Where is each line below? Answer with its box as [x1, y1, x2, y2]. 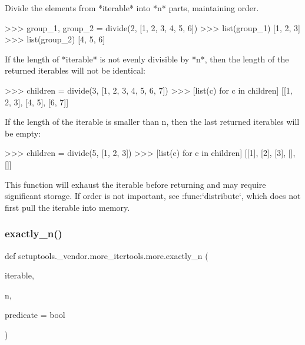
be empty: [5, 127, 41, 139]
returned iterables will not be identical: [5, 64, 145, 77]
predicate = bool [5, 308, 65, 321]
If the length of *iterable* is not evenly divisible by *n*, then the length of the [5, 52, 289, 65]
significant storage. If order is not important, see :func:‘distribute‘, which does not [5, 190, 301, 202]
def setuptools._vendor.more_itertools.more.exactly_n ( [5, 249, 208, 261]
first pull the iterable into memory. [5, 201, 130, 213]
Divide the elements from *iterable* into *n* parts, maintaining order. [5, 2, 259, 14]
